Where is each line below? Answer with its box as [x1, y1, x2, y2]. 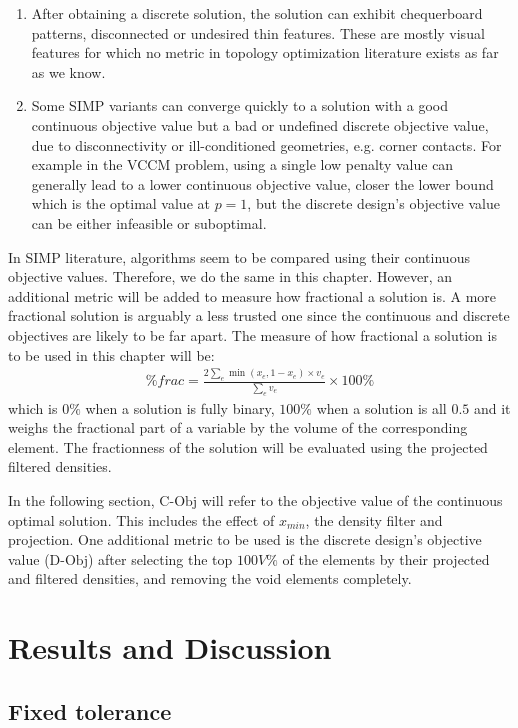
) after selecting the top [87, 548, 233, 569]
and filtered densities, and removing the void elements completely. [8, 568, 412, 589]
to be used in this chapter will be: [8, 344, 215, 365]
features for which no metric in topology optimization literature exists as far [31, 42, 499, 63]
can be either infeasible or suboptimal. [31, 212, 267, 233]
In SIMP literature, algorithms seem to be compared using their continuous [8, 246, 470, 267]
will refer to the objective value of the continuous [201, 490, 503, 511]
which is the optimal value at [31, 193, 210, 214]
